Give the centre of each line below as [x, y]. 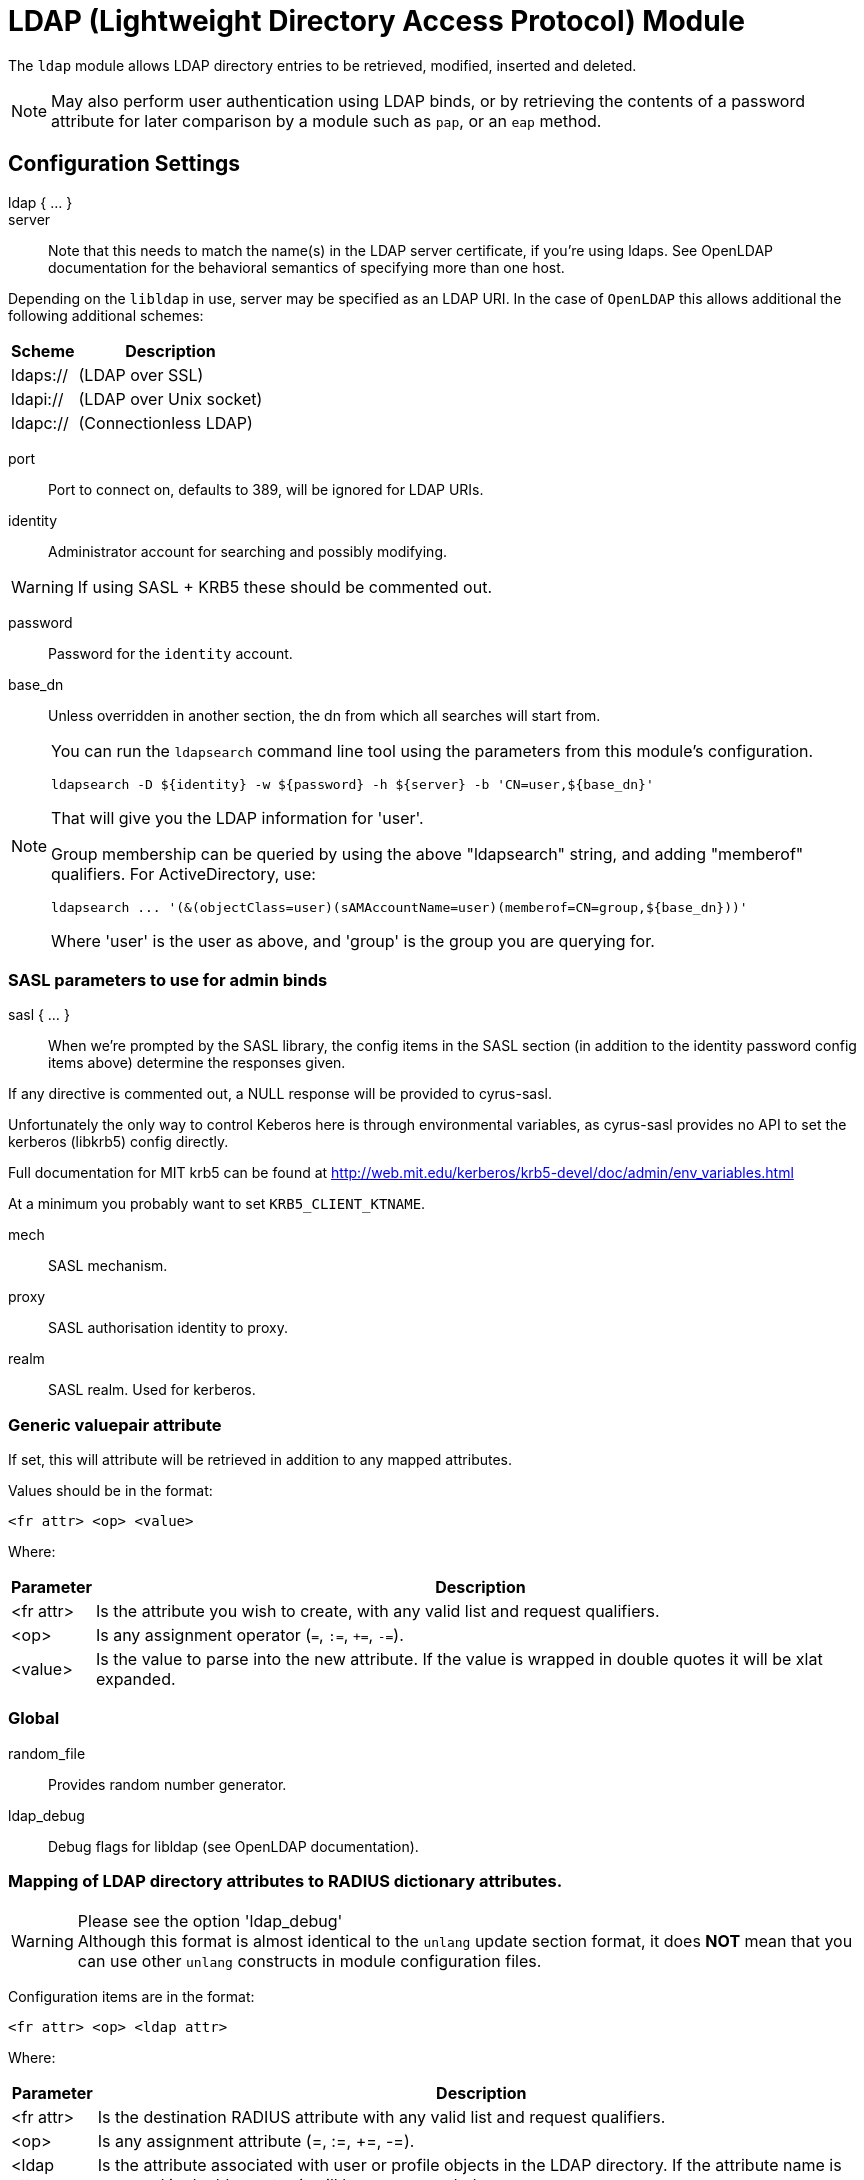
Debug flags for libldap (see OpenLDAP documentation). [233, 1846]
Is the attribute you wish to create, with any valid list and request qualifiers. [377, 1611]
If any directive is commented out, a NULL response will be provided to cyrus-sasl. [280, 1094]
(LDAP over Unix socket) [170, 398]
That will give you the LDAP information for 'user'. [237, 817]
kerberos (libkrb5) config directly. [118, 1142]
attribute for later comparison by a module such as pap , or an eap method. [326, 120]
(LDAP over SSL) [141, 374]
